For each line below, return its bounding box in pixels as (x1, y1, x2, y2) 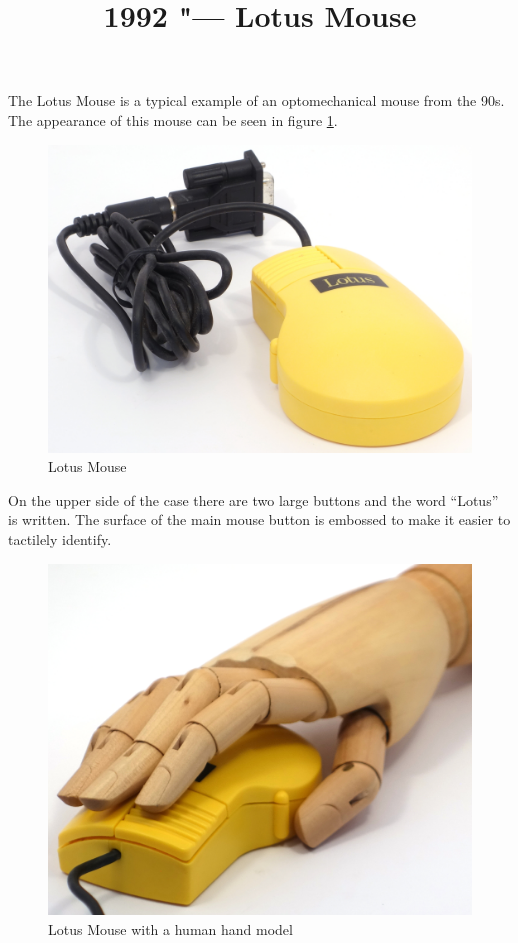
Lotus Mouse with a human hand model (48, 918, 293, 939)
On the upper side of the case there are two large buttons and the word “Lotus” (8, 489, 499, 510)
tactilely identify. (8, 529, 112, 549)
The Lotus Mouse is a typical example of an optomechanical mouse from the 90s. (8, 90, 505, 111)
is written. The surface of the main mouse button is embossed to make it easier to (8, 509, 511, 530)
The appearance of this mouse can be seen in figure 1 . (8, 109, 338, 130)
